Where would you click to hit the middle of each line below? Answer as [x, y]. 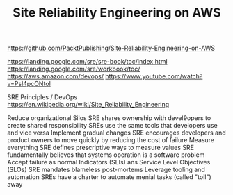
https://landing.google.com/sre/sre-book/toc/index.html [88, 62]
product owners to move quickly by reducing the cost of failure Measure [111, 140]
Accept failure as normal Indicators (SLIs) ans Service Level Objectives [109, 162]
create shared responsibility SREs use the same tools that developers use [112, 126]
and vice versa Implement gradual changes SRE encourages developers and [116, 133]
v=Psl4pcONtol [29, 84]
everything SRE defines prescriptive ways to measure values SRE [101, 148]
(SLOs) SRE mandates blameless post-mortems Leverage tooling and [106, 170]
